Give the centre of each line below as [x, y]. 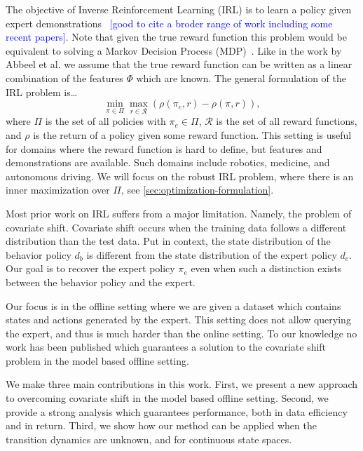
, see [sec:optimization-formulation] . [197, 190]
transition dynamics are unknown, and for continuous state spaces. [149, 439]
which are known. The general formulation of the [241, 78]
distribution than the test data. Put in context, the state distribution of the [168, 241]
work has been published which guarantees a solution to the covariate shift [166, 347]
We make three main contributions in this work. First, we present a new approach [181, 384]
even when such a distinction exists [266, 268]
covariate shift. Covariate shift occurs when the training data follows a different [176, 227]
